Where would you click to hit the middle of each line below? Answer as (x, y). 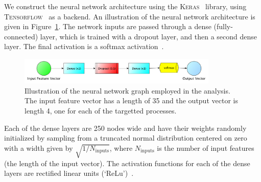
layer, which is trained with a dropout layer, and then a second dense (149, 36)
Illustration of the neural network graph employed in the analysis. (127, 90)
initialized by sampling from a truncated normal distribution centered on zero (126, 138)
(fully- (223, 26)
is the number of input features (206, 147)
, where (121, 147)
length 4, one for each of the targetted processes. (101, 110)
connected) (21, 36)
